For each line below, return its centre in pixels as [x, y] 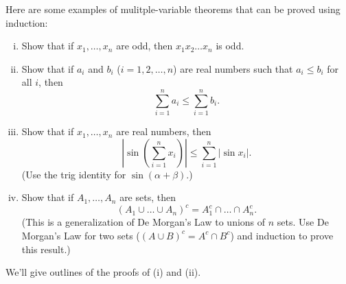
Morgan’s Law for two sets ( [81, 235]
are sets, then [148, 197]
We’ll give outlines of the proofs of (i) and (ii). [103, 272]
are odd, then [145, 46]
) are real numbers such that [233, 68]
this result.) [46, 249]
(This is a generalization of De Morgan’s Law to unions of [143, 222]
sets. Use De [303, 222]
